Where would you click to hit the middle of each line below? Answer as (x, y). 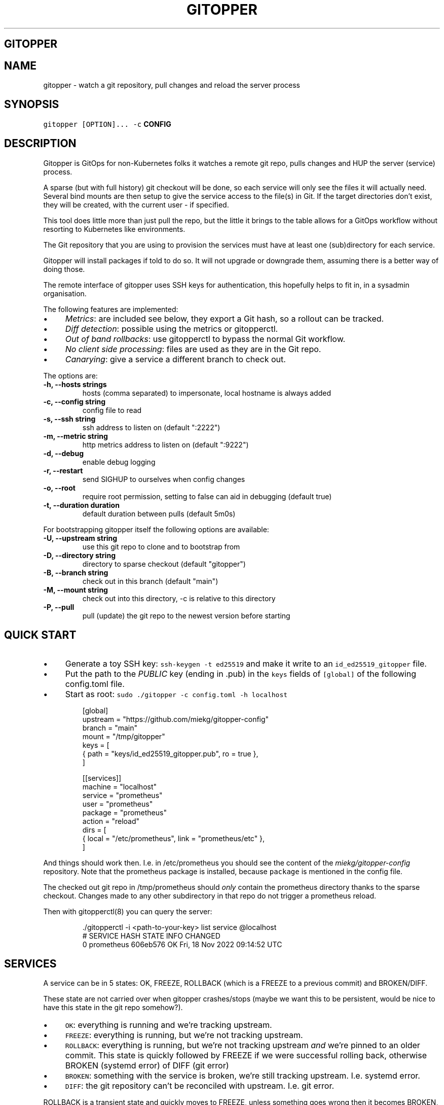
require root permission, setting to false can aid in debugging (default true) (207, 496)
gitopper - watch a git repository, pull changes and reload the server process (172, 85)
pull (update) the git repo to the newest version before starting (186, 615)
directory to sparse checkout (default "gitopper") (164, 564)
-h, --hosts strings (75, 384)
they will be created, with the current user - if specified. (136, 204)
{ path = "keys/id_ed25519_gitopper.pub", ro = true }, (170, 753)
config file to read (112, 410)
